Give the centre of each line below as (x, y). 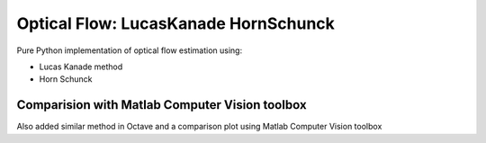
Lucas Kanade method (81, 67)
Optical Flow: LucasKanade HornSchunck (175, 23)
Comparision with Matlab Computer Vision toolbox (162, 105)
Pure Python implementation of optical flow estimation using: (130, 50)
